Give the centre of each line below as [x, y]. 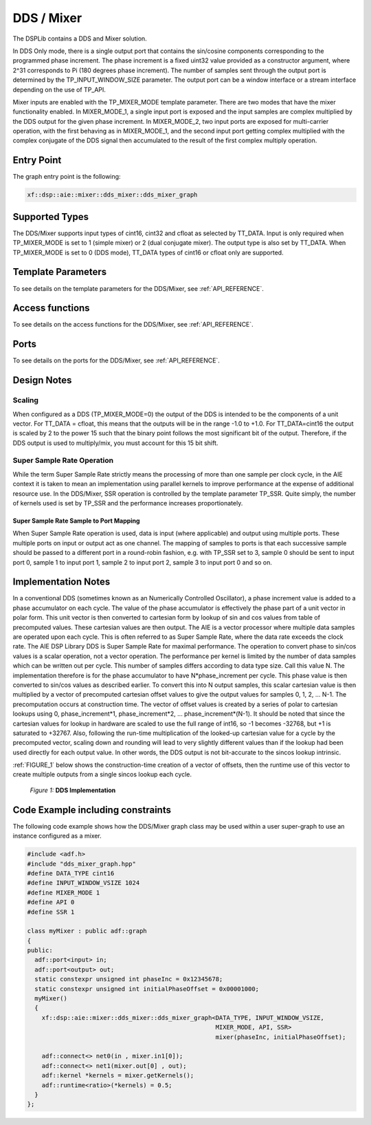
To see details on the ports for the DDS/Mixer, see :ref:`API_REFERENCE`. [116, 360]
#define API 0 [51, 902]
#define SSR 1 [51, 912]
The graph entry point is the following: [67, 177]
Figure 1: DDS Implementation [73, 790]
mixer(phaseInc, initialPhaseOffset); [281, 1037]
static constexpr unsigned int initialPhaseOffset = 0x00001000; [147, 989]
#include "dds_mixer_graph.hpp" [82, 864]
